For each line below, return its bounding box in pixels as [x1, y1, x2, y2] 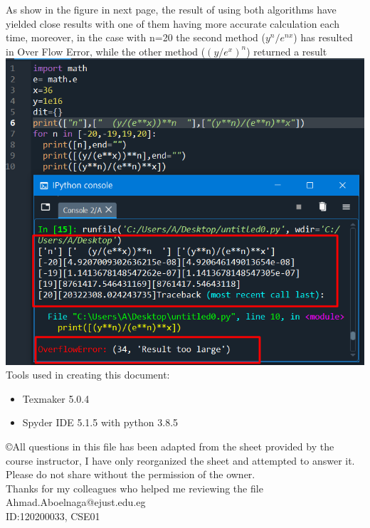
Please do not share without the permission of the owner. [6, 467, 255, 482]
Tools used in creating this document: [6, 367, 170, 382]
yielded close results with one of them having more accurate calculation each [6, 16, 339, 31]
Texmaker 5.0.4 [22, 391, 90, 406]
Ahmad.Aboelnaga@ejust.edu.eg [6, 495, 146, 509]
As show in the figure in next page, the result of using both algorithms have [6, 2, 337, 16]
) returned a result [246, 43, 327, 58]
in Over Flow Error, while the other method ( [6, 43, 206, 58]
